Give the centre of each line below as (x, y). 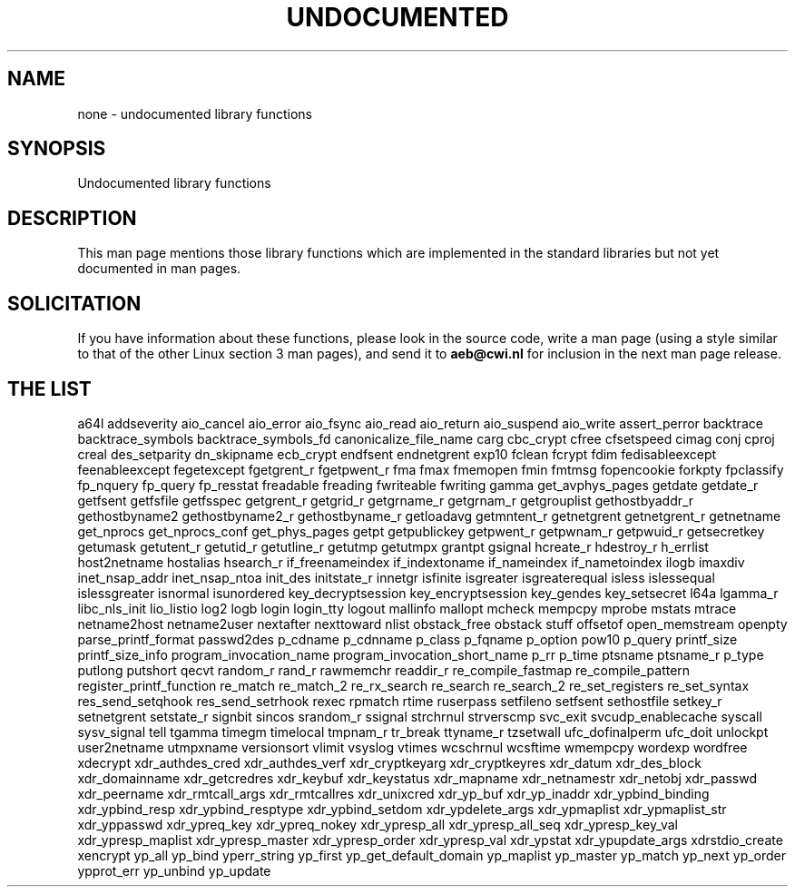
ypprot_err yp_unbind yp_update (174, 870)
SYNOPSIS (57, 149)
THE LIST (49, 388)
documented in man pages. (159, 269)
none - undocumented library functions (195, 113)
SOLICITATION (74, 303)
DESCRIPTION (72, 218)
